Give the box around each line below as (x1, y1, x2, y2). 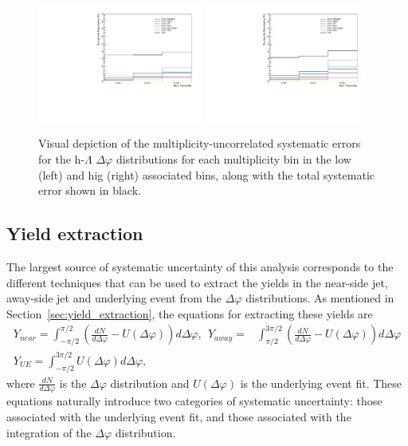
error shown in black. (38, 182, 141, 199)
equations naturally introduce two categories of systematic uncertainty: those (6, 393, 382, 409)
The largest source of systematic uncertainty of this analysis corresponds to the (6, 259, 394, 274)
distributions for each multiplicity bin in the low (116, 151, 351, 168)
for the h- (38, 151, 84, 168)
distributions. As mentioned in (245, 290, 394, 306)
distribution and (110, 374, 190, 391)
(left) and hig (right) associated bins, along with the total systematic (38, 166, 375, 183)
